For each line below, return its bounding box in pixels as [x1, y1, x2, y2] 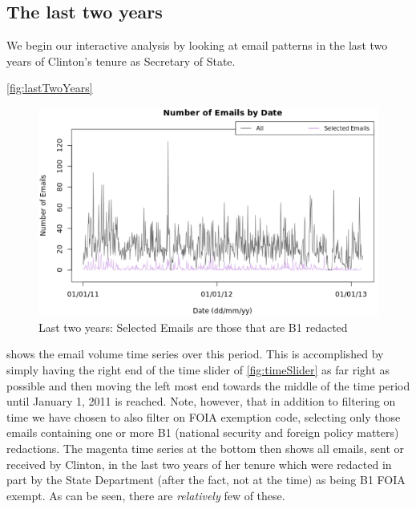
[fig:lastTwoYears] [6, 79, 93, 96]
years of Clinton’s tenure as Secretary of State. [6, 52, 236, 69]
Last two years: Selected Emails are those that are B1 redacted [38, 318, 348, 335]
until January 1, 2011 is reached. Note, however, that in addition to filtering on [6, 393, 396, 410]
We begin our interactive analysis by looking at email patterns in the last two [6, 37, 388, 54]
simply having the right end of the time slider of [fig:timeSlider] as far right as [6, 361, 390, 378]
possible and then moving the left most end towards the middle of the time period [6, 377, 410, 394]
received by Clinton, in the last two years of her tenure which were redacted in [6, 455, 392, 472]
